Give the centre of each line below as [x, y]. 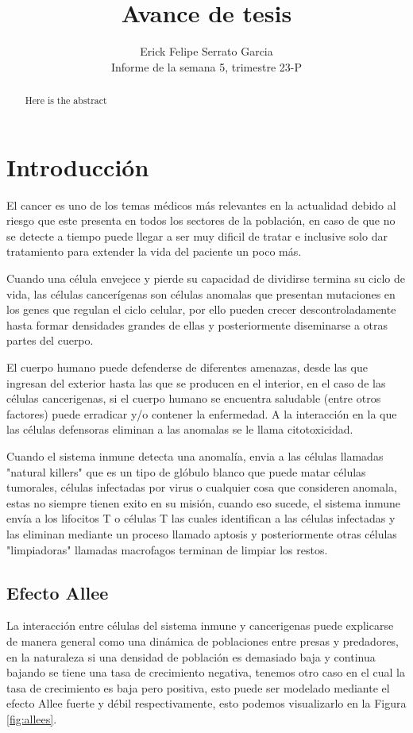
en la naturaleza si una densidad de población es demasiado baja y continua [191, 656]
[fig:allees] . [32, 718]
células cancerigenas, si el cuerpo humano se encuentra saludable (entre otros [194, 398]
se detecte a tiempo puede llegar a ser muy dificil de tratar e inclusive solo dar [197, 235]
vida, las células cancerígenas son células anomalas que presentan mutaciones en [201, 293]
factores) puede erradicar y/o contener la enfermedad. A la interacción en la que [202, 413]
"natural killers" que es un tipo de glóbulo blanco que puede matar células [186, 471]
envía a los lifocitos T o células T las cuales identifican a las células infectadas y [201, 518]
